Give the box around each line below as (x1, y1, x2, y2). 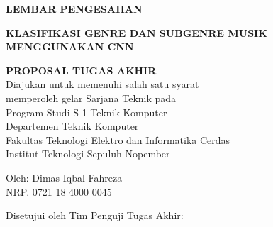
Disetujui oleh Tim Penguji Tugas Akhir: (6, 208, 184, 223)
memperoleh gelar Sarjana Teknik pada (6, 90, 177, 105)
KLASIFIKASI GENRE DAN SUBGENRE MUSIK (6, 25, 267, 40)
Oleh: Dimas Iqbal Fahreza (6, 170, 123, 184)
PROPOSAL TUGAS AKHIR (6, 62, 157, 77)
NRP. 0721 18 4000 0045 (6, 184, 112, 199)
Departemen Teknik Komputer (6, 118, 139, 133)
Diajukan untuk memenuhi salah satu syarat (6, 77, 199, 92)
